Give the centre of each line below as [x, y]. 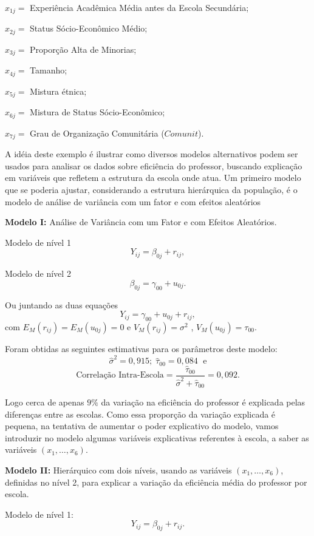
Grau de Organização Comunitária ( [97, 133]
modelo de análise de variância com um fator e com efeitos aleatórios [133, 201]
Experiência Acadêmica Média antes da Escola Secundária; [139, 7]
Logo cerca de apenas [45, 402]
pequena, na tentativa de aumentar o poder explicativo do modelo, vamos [142, 426]
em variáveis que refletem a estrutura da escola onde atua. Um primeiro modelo [153, 178]
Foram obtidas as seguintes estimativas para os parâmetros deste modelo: [141, 348]
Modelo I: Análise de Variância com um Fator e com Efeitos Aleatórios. [141, 222]
